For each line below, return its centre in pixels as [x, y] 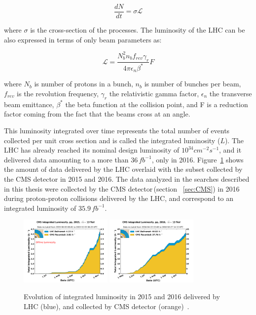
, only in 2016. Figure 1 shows [198, 159]
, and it [230, 150]
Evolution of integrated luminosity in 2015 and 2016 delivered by [122, 296]
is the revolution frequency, [58, 93]
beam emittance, [29, 104]
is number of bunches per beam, [193, 84]
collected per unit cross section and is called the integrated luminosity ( [112, 140]
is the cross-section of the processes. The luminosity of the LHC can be [138, 30]
